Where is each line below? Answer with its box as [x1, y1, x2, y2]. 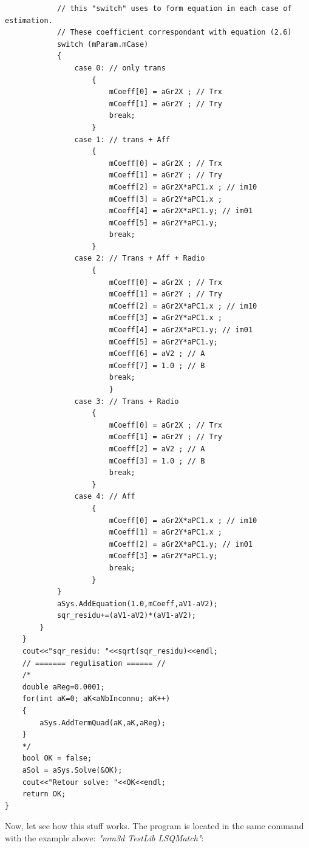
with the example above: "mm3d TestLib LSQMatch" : [5, 831, 204, 844]
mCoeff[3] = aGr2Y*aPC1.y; [109, 552, 218, 561]
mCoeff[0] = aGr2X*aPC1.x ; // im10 [109, 516, 257, 525]
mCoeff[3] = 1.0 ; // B [109, 456, 205, 465]
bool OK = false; [22, 754, 92, 763]
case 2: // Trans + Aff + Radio [74, 254, 205, 263]
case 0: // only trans [74, 63, 166, 72]
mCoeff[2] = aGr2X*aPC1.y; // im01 [109, 539, 253, 549]
